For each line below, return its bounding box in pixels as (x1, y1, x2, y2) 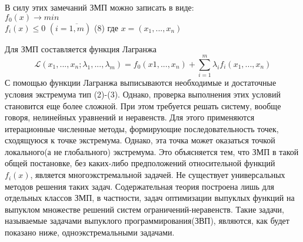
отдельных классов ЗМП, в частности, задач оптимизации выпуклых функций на (5, 191, 295, 204)
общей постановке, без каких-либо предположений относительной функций (5, 157, 275, 169)
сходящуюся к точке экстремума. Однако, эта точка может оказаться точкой (5, 134, 275, 146)
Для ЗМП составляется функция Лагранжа (5, 42, 157, 55)
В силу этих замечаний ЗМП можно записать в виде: (5, 1, 194, 13)
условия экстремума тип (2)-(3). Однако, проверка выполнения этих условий (5, 88, 281, 100)
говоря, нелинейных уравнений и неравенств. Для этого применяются (5, 111, 255, 123)
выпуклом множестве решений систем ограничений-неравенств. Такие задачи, (5, 203, 284, 215)
